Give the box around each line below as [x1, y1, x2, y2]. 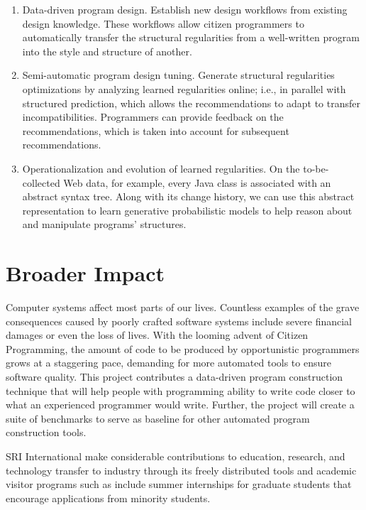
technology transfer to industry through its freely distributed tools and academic [6, 462, 357, 477]
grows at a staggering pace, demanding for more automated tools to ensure [6, 355, 331, 370]
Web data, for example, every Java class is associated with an [63, 175, 331, 190]
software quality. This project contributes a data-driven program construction [6, 369, 343, 384]
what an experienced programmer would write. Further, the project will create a [6, 397, 355, 412]
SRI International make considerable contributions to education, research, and [6, 448, 345, 463]
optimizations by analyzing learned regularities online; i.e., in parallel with [22, 81, 346, 96]
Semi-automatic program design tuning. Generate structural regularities [22, 67, 335, 82]
